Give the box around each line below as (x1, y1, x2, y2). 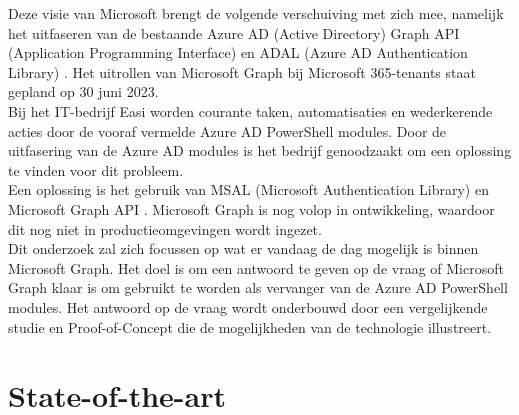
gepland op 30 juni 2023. (8, 81, 159, 102)
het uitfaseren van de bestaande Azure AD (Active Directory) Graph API (8, 22, 460, 43)
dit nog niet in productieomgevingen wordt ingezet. (8, 218, 322, 239)
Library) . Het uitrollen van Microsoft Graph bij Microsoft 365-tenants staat (8, 61, 476, 82)
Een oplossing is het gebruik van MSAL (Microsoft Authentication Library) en (8, 179, 489, 200)
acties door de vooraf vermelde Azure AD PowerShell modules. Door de (8, 120, 447, 141)
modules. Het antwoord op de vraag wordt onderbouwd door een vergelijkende (8, 296, 488, 317)
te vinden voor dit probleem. (8, 159, 184, 180)
